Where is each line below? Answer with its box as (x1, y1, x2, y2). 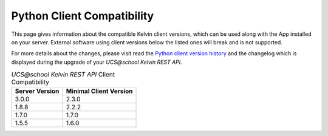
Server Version (15, 87, 60, 95)
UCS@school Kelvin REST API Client (11, 70, 115, 79)
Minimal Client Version (66, 87, 133, 95)
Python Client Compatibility (11, 9, 154, 22)
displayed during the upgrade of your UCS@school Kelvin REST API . (11, 58, 182, 66)
